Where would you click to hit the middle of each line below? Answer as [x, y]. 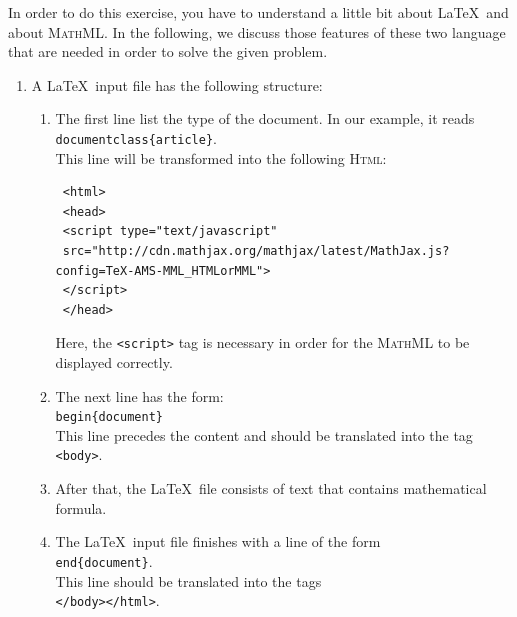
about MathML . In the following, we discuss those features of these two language [257, 31]
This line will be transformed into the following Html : [221, 157]
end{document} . [104, 560]
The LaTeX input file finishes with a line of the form [218, 541]
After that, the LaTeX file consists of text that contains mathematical [271, 488]
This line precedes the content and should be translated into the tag [264, 434]
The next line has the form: [139, 395]
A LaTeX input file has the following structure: [177, 84]
